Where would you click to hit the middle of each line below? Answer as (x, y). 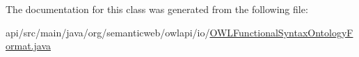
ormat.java (28, 46)
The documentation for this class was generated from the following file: (157, 9)
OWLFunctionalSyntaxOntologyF (281, 32)
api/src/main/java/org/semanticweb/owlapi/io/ (108, 32)
